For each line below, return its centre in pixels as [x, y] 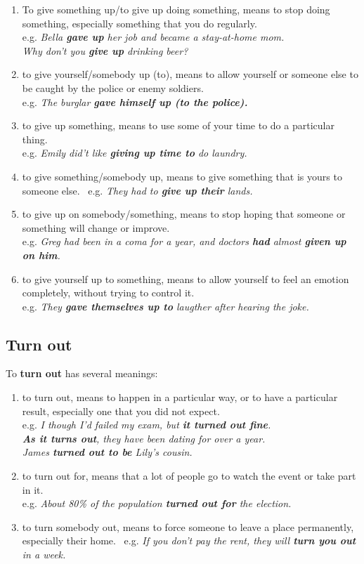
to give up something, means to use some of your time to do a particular [178, 125]
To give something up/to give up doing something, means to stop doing [176, 9]
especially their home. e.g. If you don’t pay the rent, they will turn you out [189, 540]
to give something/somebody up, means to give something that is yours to [182, 176]
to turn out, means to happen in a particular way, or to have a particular [180, 397]
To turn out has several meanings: [82, 373]
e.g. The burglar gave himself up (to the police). [135, 101]
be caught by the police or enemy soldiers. [113, 87]
